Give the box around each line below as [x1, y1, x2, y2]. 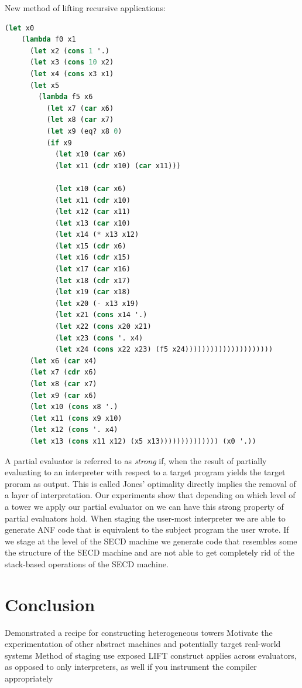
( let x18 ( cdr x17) [54, 276, 131, 285]
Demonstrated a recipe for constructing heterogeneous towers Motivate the [5, 626, 273, 638]
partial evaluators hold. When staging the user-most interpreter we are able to [5, 512, 286, 524]
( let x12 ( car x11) [54, 207, 131, 216]
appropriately [5, 672, 53, 684]
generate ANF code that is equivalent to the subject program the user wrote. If [5, 523, 289, 536]
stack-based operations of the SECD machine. [5, 557, 169, 570]
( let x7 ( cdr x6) [29, 368, 97, 377]
